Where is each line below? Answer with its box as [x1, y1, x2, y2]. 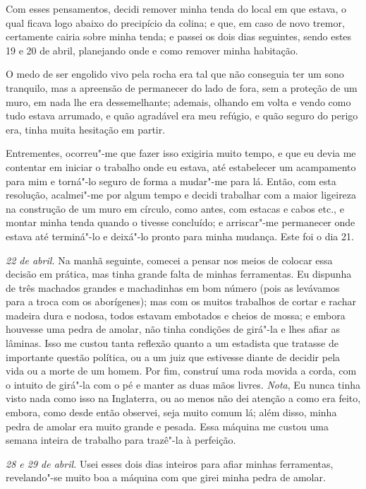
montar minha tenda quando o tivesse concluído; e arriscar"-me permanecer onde [6, 215, 355, 230]
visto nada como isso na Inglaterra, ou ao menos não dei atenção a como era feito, [6, 391, 361, 406]
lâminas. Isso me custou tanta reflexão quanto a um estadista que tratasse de [6, 336, 338, 350]
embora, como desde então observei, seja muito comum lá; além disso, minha [6, 405, 337, 420]
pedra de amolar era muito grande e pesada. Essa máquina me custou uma [6, 418, 329, 433]
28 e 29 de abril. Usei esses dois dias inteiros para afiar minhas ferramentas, [6, 456, 334, 471]
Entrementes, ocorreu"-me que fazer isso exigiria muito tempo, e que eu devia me [6, 146, 356, 160]
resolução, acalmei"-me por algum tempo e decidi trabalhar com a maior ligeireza [6, 187, 357, 202]
